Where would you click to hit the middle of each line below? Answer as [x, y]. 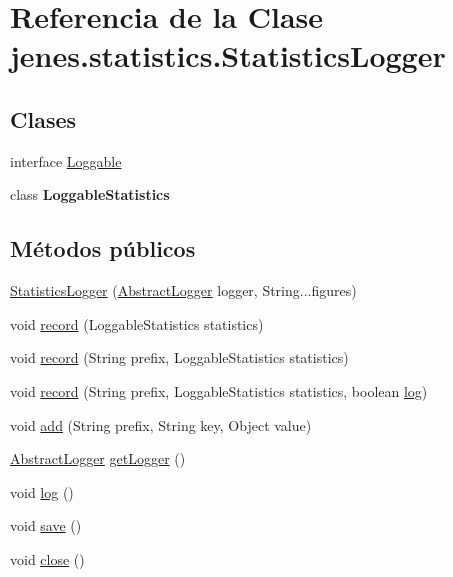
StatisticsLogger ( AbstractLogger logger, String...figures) [183, 290]
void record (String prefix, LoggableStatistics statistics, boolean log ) [219, 390]
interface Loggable [66, 160]
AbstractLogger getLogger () [98, 458]
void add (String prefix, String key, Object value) [161, 424]
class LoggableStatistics [90, 194]
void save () [46, 525]
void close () [47, 558]
